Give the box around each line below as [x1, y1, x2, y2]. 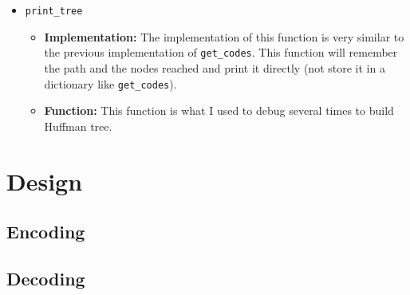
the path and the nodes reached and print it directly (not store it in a [44, 59, 385, 76]
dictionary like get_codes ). [44, 75, 177, 92]
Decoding [6, 265, 85, 290]
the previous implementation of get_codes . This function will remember [44, 44, 398, 61]
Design [6, 164, 83, 197]
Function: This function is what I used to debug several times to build [44, 102, 394, 119]
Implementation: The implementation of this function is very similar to [44, 28, 404, 45]
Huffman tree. [44, 117, 112, 134]
